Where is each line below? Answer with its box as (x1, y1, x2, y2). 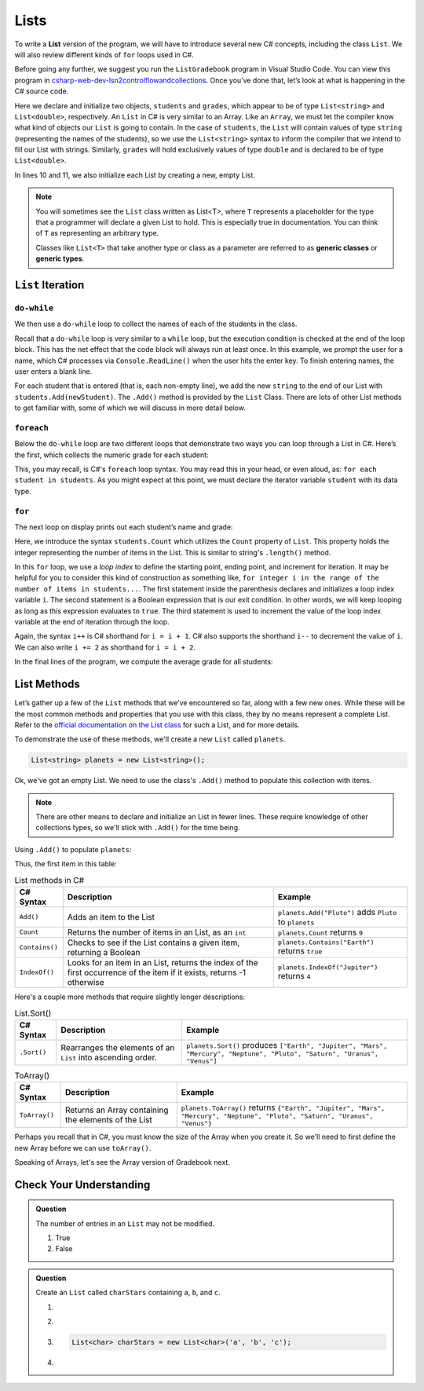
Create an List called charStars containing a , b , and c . (35, 1288, 221, 1298)
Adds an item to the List (67, 911, 155, 922)
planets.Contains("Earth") (277, 939, 375, 946)
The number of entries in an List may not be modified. (35, 1218, 215, 1228)
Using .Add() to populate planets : (14, 844, 132, 854)
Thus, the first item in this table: (14, 859, 117, 869)
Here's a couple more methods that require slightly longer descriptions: (14, 992, 246, 1001)
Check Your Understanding (14, 1178, 151, 1192)
